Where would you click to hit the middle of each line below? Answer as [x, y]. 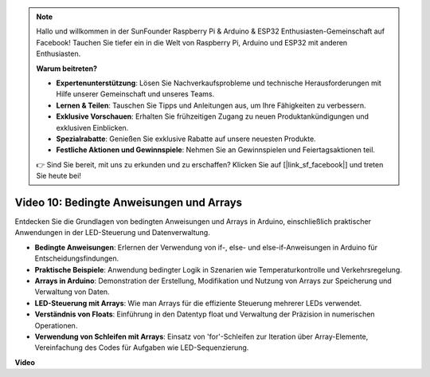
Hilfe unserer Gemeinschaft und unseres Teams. [135, 94]
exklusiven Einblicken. [92, 128]
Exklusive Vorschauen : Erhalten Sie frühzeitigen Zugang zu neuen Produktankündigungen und [213, 116]
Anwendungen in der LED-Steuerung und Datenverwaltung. [112, 233]
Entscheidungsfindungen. [77, 258]
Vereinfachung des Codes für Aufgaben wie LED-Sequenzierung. [142, 348]
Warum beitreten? [67, 69]
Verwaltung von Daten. [72, 292]
